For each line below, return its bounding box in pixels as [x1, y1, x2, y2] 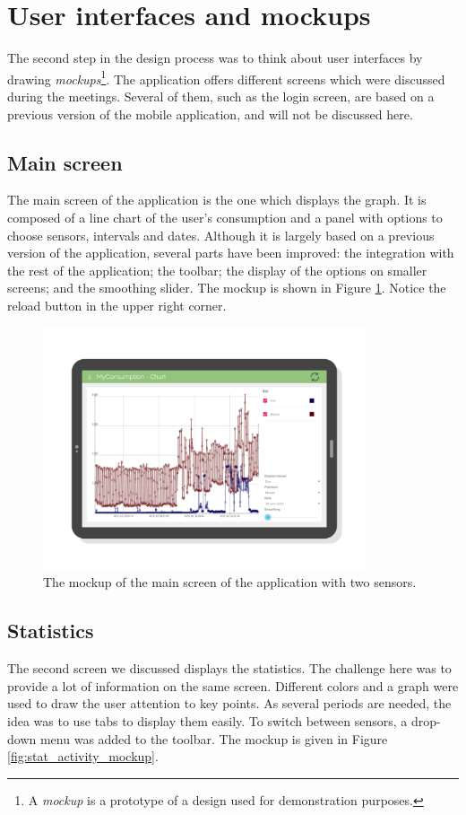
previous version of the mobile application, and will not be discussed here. [7, 104, 413, 123]
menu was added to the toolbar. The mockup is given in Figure [39, 729, 388, 748]
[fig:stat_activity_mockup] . [7, 747, 159, 766]
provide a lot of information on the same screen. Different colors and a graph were [7, 676, 459, 695]
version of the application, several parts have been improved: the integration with [7, 243, 454, 262]
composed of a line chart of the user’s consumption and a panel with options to [7, 207, 443, 226]
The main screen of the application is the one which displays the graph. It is [7, 190, 427, 209]
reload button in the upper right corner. [7, 295, 227, 314]
